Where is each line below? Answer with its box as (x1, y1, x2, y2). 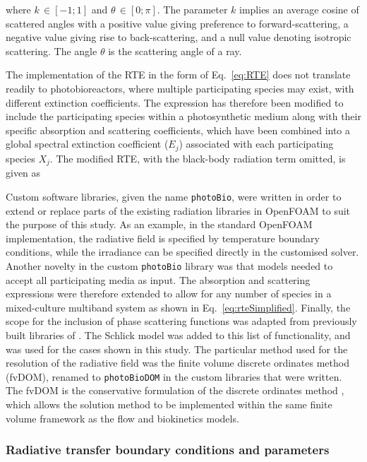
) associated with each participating (179, 136, 334, 151)
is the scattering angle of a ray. (108, 43, 242, 58)
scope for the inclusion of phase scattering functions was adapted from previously (6, 314, 357, 328)
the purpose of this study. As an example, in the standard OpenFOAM (6, 217, 313, 232)
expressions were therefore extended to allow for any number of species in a (6, 286, 332, 301)
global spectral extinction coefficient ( (6, 136, 169, 151)
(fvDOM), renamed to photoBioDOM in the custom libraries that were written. (6, 369, 342, 384)
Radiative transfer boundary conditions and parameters (6, 441, 330, 458)
